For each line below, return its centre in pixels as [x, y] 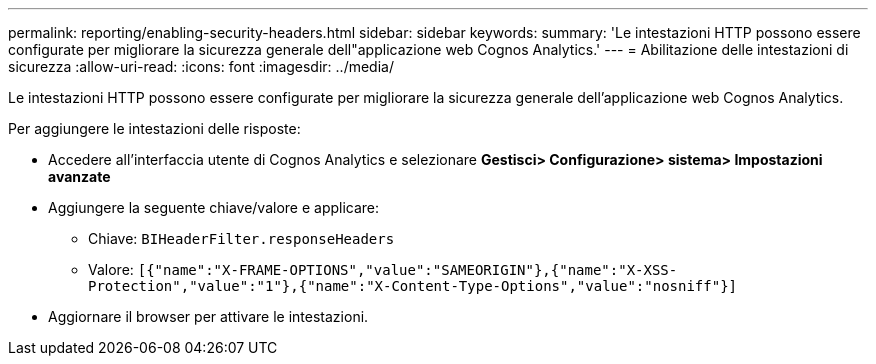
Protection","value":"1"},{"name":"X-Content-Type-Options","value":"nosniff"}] [413, 286]
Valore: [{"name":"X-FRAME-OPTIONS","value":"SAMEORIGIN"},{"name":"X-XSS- [383, 269]
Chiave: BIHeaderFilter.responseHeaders [241, 238]
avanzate [79, 176]
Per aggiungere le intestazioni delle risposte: [154, 128]
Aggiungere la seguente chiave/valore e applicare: [214, 207]
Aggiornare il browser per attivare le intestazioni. [208, 316]
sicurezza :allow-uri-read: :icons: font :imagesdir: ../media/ [201, 66]
